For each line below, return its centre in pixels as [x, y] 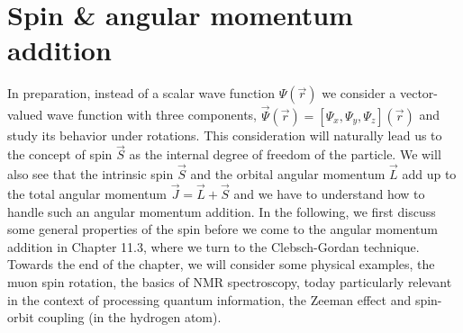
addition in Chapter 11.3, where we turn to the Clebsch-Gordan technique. [213, 246]
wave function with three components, [152, 115]
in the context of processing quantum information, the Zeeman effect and [209, 299]
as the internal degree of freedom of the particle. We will [285, 154]
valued [25, 115]
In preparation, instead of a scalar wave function [141, 93]
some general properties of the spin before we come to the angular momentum [222, 229]
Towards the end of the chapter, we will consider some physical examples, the [221, 264]
